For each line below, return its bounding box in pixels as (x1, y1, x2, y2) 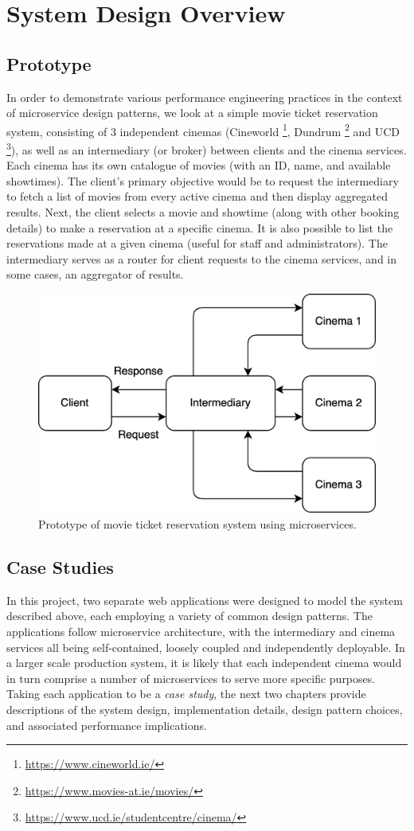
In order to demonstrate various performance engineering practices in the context (6, 88, 403, 105)
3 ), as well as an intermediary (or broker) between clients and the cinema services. (6, 139, 407, 158)
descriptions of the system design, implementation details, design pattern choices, (6, 700, 403, 717)
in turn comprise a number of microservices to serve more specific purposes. (6, 669, 376, 686)
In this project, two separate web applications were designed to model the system (6, 591, 403, 608)
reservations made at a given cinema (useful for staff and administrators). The (6, 235, 388, 252)
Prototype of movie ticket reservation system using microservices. (38, 515, 357, 532)
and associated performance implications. (6, 716, 207, 733)
